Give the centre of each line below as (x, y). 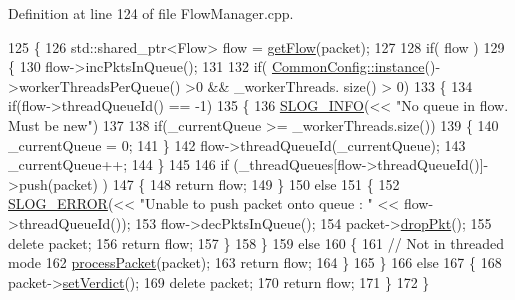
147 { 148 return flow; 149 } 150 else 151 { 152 (256, 183)
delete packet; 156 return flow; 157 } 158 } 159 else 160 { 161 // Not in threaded (256, 242)
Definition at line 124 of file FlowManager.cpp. (151, 13)
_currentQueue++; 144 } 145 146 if (118, 164)
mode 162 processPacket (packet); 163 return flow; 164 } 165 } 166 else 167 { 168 (255, 262)
